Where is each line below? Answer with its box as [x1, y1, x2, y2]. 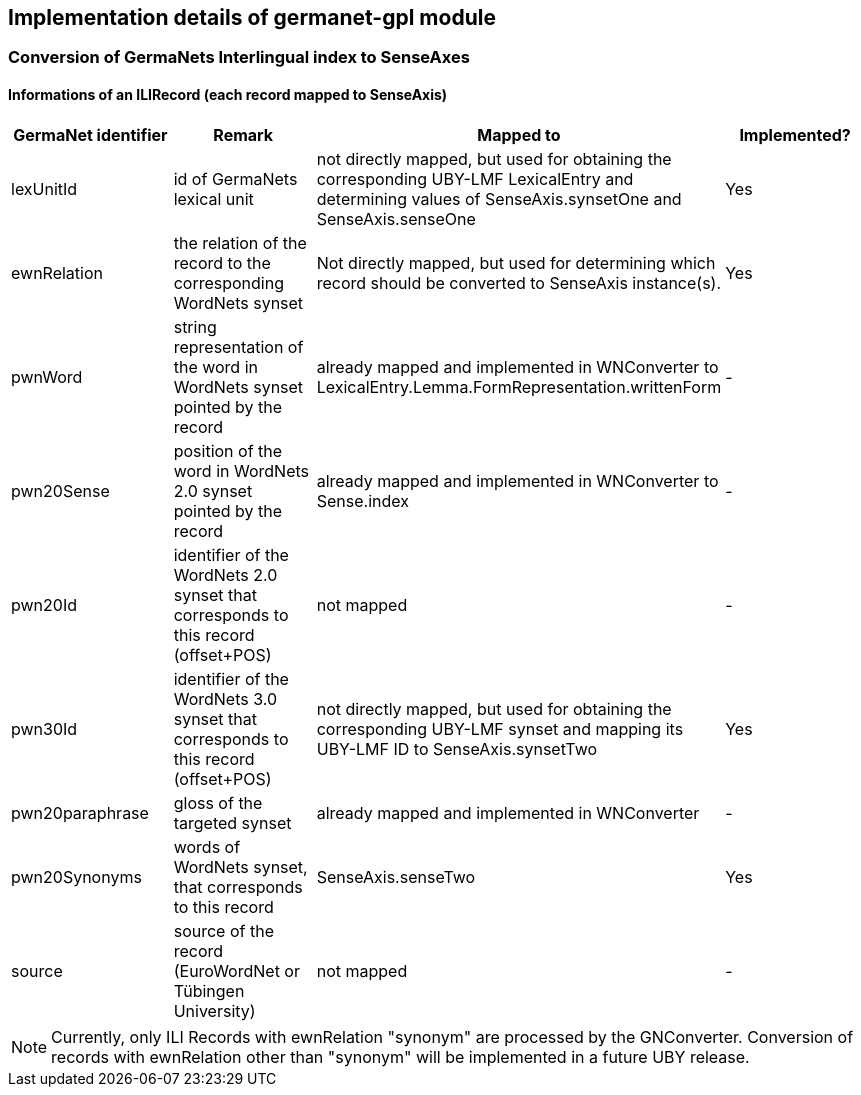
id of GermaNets [173, 168, 298, 189]
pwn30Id [11, 718, 78, 739]
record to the [173, 252, 271, 273]
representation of [173, 336, 304, 357]
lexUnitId [11, 178, 78, 199]
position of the [173, 440, 283, 461]
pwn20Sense [11, 480, 110, 501]
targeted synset [173, 812, 292, 833]
